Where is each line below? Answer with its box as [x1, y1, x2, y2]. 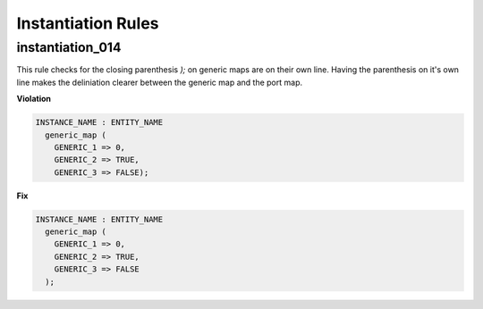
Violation [16, 94, 51, 104]
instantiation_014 [16, 39, 122, 55]
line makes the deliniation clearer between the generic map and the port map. [16, 77, 303, 88]
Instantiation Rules [16, 13, 159, 33]
